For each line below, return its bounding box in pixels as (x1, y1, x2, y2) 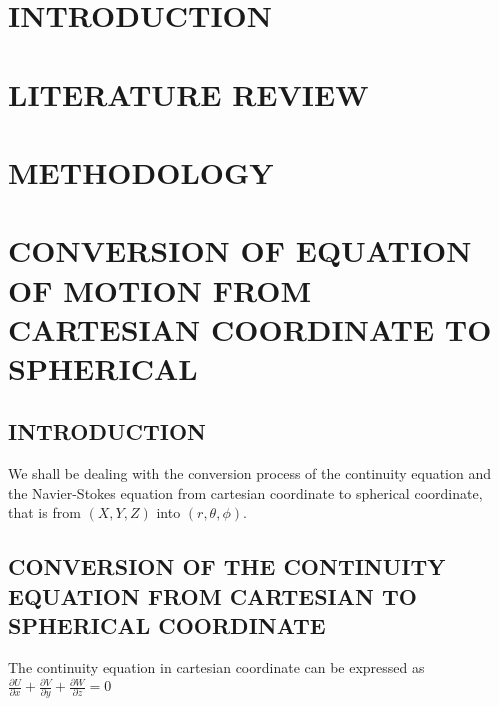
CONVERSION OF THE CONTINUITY (8, 551, 446, 582)
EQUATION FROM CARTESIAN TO (8, 580, 417, 611)
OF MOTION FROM (8, 269, 311, 310)
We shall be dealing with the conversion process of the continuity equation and (8, 463, 492, 484)
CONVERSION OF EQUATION (8, 230, 472, 271)
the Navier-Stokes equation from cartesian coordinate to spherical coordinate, (8, 482, 483, 503)
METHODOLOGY (8, 151, 274, 192)
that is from (8, 502, 81, 523)
